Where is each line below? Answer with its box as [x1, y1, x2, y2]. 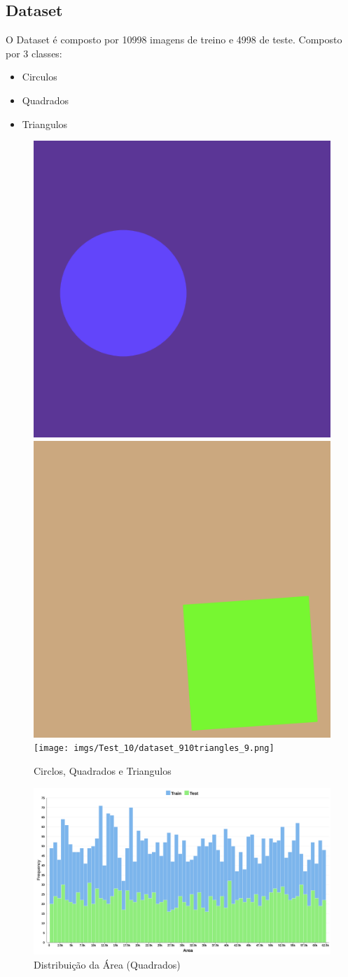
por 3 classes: [6, 45, 62, 60]
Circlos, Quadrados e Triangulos [34, 764, 172, 778]
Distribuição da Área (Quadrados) [34, 957, 181, 971]
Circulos [22, 69, 57, 84]
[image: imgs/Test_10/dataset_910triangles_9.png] [34, 743, 274, 754]
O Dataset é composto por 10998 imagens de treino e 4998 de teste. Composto [6, 32, 342, 47]
